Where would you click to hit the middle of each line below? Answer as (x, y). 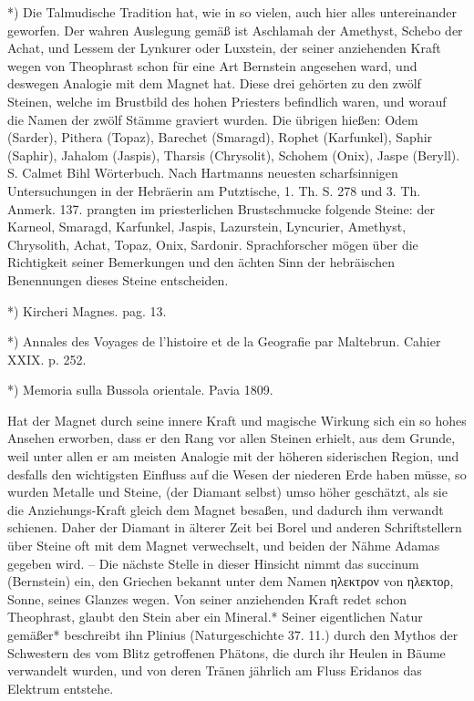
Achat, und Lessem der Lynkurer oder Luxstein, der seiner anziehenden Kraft (224, 48)
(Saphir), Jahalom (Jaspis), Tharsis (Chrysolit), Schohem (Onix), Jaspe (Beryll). (234, 155)
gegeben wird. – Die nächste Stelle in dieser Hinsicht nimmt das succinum (213, 563)
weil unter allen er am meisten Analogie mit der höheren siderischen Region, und (233, 456)
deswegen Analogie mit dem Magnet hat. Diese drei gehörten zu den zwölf (214, 83)
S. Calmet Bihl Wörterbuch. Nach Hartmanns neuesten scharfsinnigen (203, 173)
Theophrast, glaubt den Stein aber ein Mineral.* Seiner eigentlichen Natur (215, 617)
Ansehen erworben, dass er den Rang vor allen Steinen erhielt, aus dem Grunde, (232, 438)
